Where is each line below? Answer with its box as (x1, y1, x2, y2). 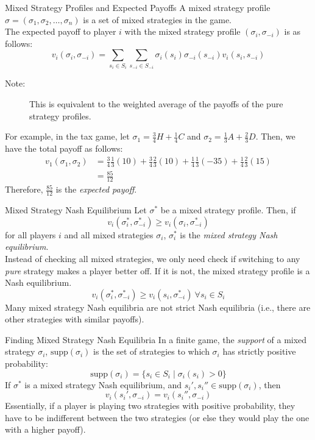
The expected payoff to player (5, 25, 116, 38)
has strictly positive (222, 345, 296, 358)
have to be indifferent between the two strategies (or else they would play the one (5, 411, 310, 424)
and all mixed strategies (64, 228, 154, 241)
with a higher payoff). (5, 423, 86, 436)
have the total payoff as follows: (5, 141, 123, 154)
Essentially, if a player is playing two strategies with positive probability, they (5, 399, 296, 412)
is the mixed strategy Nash (180, 228, 278, 241)
